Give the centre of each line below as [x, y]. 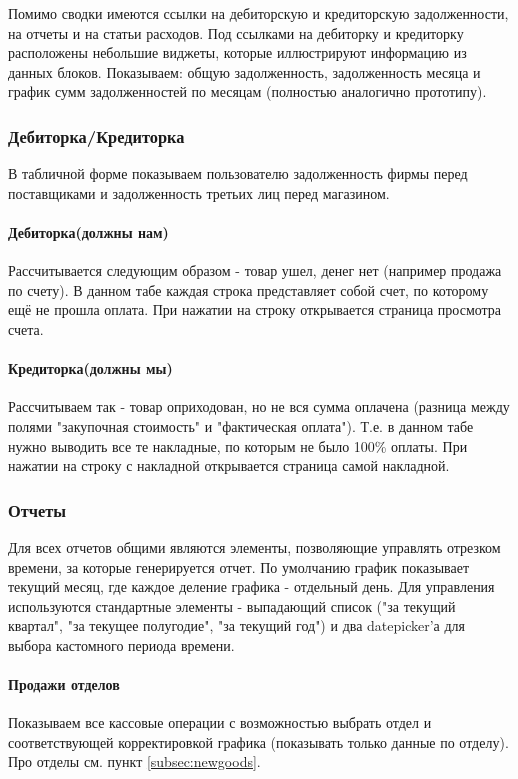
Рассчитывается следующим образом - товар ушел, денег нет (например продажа [255, 270]
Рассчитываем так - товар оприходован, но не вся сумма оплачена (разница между [259, 406]
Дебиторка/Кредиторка [96, 135]
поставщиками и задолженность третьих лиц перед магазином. [199, 192]
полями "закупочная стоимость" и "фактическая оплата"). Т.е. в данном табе [241, 425]
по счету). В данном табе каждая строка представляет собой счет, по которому [248, 289]
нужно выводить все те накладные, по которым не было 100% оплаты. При [238, 445]
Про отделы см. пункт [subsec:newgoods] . [134, 761]
